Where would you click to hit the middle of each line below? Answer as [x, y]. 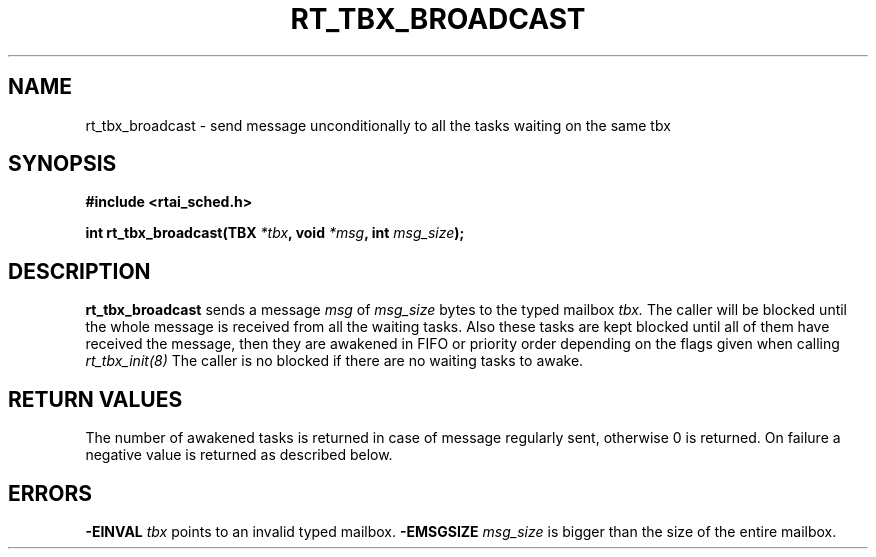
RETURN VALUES [95, 399]
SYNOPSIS [62, 164]
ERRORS [50, 493]
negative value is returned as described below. [239, 455]
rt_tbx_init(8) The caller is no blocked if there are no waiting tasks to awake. [334, 361]
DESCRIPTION [79, 271]
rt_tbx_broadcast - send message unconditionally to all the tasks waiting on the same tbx [378, 125]
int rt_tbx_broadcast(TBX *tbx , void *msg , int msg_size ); [275, 233]
